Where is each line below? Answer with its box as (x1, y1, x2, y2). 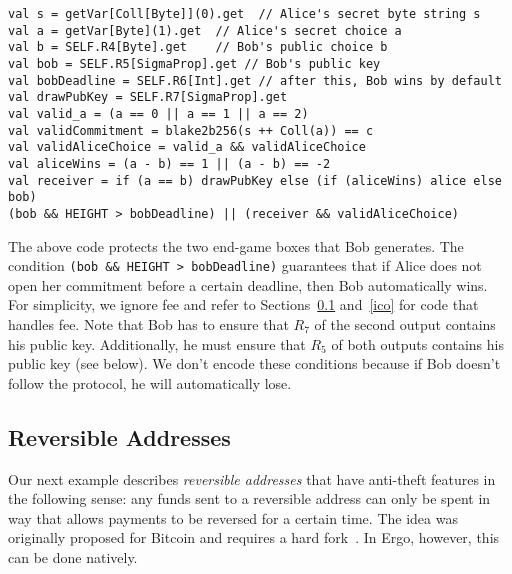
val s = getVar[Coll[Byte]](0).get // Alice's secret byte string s (8, 7, 481, 21)
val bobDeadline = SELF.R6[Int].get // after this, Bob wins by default (8, 73, 502, 88)
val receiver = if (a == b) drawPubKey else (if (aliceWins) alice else (8, 173, 502, 188)
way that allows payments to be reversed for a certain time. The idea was (8, 507, 458, 528)
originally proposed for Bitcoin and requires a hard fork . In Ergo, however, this (8, 527, 500, 548)
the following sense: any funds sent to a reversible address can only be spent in (8, 488, 491, 509)
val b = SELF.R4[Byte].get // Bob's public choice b (8, 40, 388, 55)
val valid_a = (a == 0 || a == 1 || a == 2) (8, 106, 309, 121)
